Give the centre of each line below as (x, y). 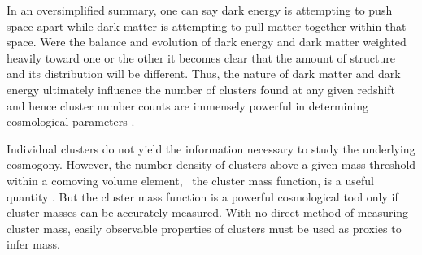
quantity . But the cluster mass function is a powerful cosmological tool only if (202, 196)
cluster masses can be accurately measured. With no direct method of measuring (208, 212)
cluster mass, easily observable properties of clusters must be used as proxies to (204, 228)
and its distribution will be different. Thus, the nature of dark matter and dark (204, 73)
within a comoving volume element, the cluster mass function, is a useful (190, 180)
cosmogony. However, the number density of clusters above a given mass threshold (211, 164)
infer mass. (33, 244)
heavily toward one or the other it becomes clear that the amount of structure (201, 57)
